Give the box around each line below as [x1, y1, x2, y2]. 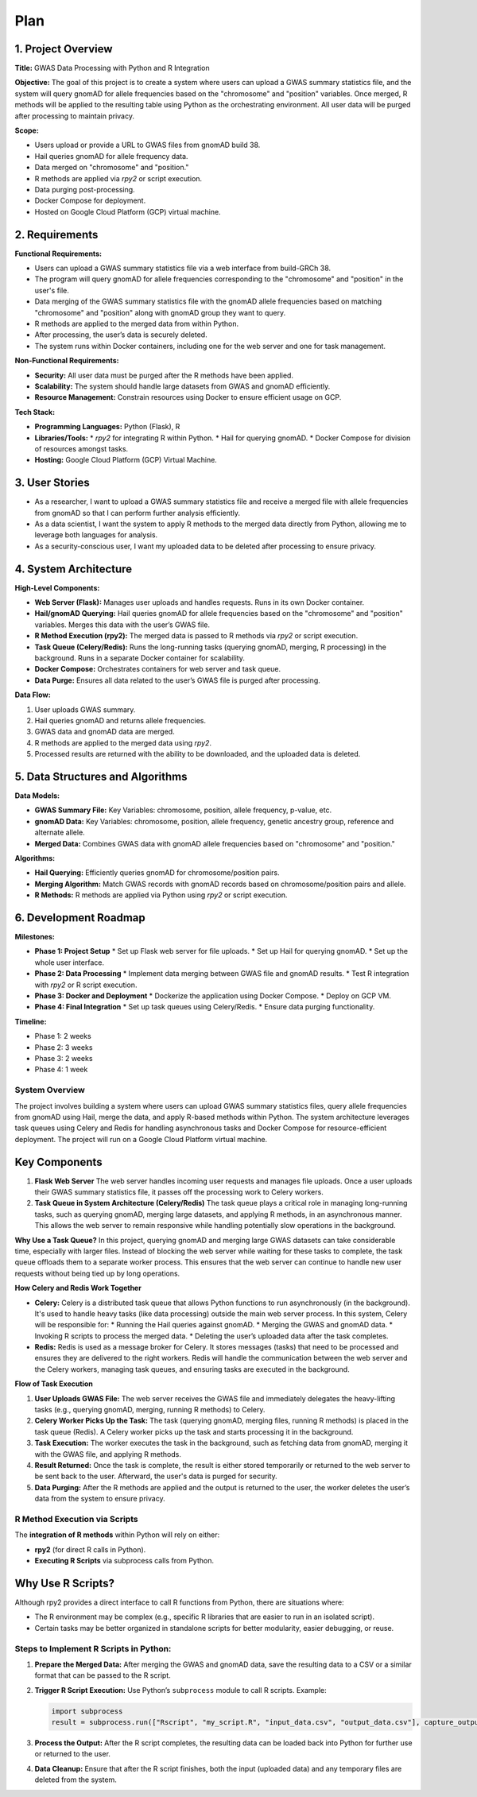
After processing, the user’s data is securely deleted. [34, 330, 207, 339]
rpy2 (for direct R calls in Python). [34, 1544, 146, 1554]
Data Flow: [14, 690, 51, 699]
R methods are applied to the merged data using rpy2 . [34, 738, 212, 747]
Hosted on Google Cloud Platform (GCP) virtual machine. [34, 207, 222, 216]
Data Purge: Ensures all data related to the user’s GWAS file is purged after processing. [34, 676, 321, 685]
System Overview [14, 1085, 85, 1096]
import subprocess [51, 1706, 123, 1716]
